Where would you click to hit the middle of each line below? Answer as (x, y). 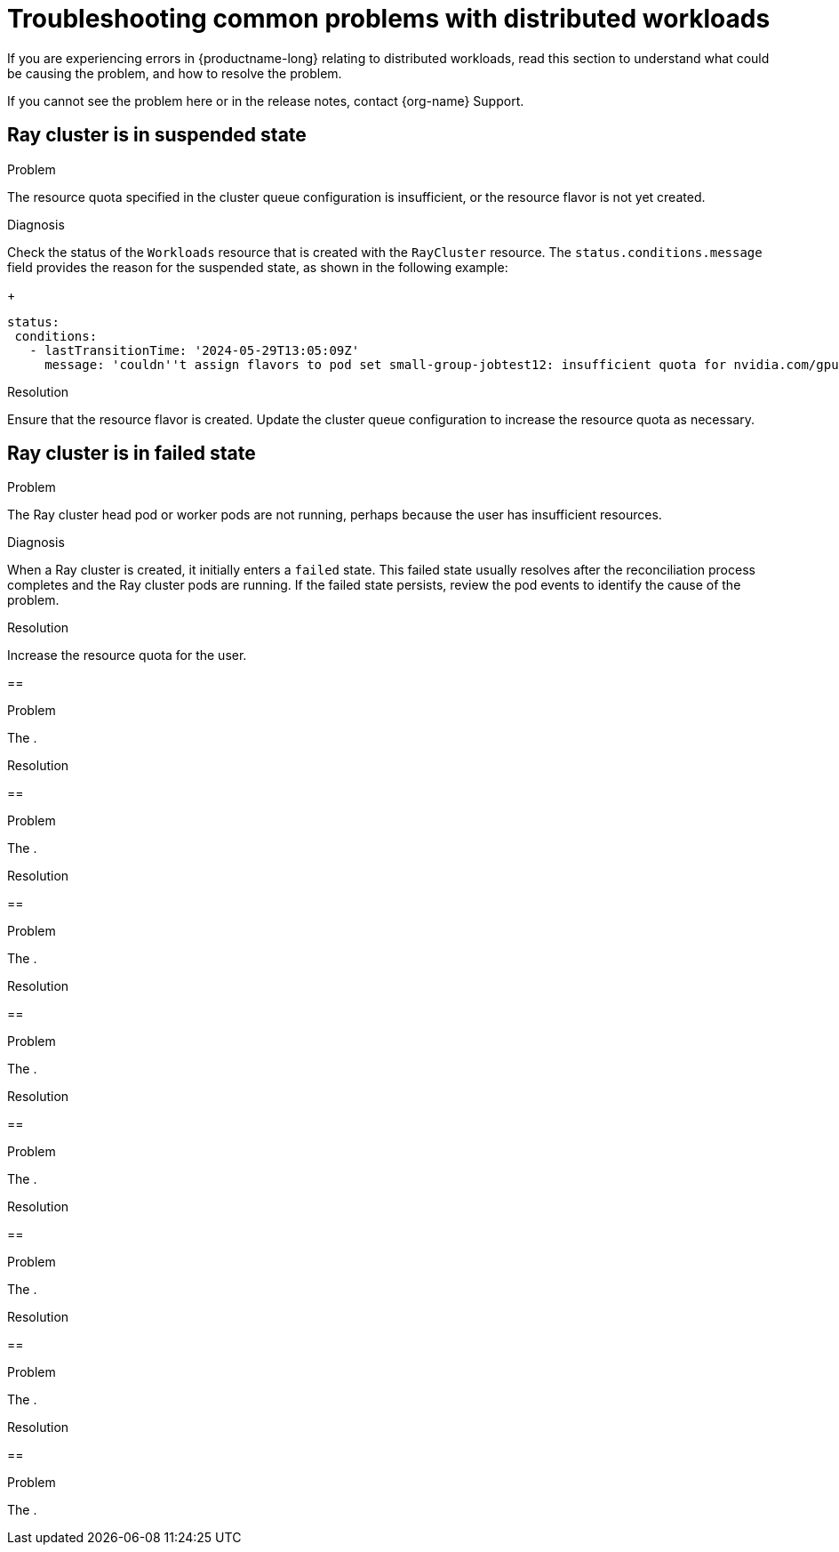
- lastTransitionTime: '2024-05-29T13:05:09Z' (195, 350)
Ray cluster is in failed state (132, 454)
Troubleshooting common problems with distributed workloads (389, 19)
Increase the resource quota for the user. (127, 655)
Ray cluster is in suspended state (157, 135)
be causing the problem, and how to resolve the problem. (175, 73)
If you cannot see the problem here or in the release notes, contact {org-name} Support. (266, 101)
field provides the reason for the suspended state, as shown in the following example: (258, 267)
